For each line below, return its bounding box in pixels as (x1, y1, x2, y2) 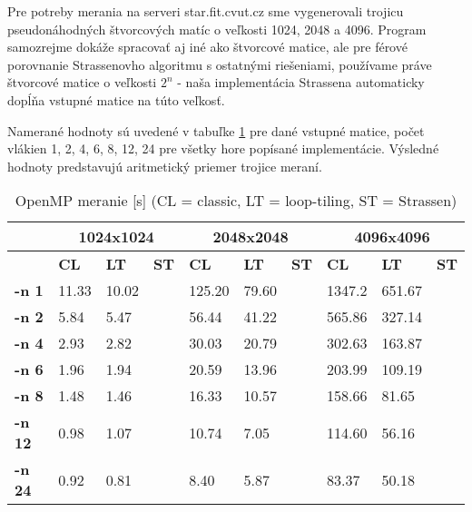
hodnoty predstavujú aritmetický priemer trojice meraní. (7, 156, 322, 175)
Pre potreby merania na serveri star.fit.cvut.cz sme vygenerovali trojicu (7, 2, 404, 20)
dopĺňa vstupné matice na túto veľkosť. (7, 90, 225, 109)
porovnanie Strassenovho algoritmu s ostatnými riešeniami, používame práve (7, 54, 432, 74)
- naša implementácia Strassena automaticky (177, 73, 425, 92)
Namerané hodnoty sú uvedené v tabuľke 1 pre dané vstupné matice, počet (7, 121, 425, 140)
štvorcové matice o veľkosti (7, 73, 157, 92)
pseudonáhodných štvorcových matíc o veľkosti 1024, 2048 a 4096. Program (7, 19, 427, 38)
